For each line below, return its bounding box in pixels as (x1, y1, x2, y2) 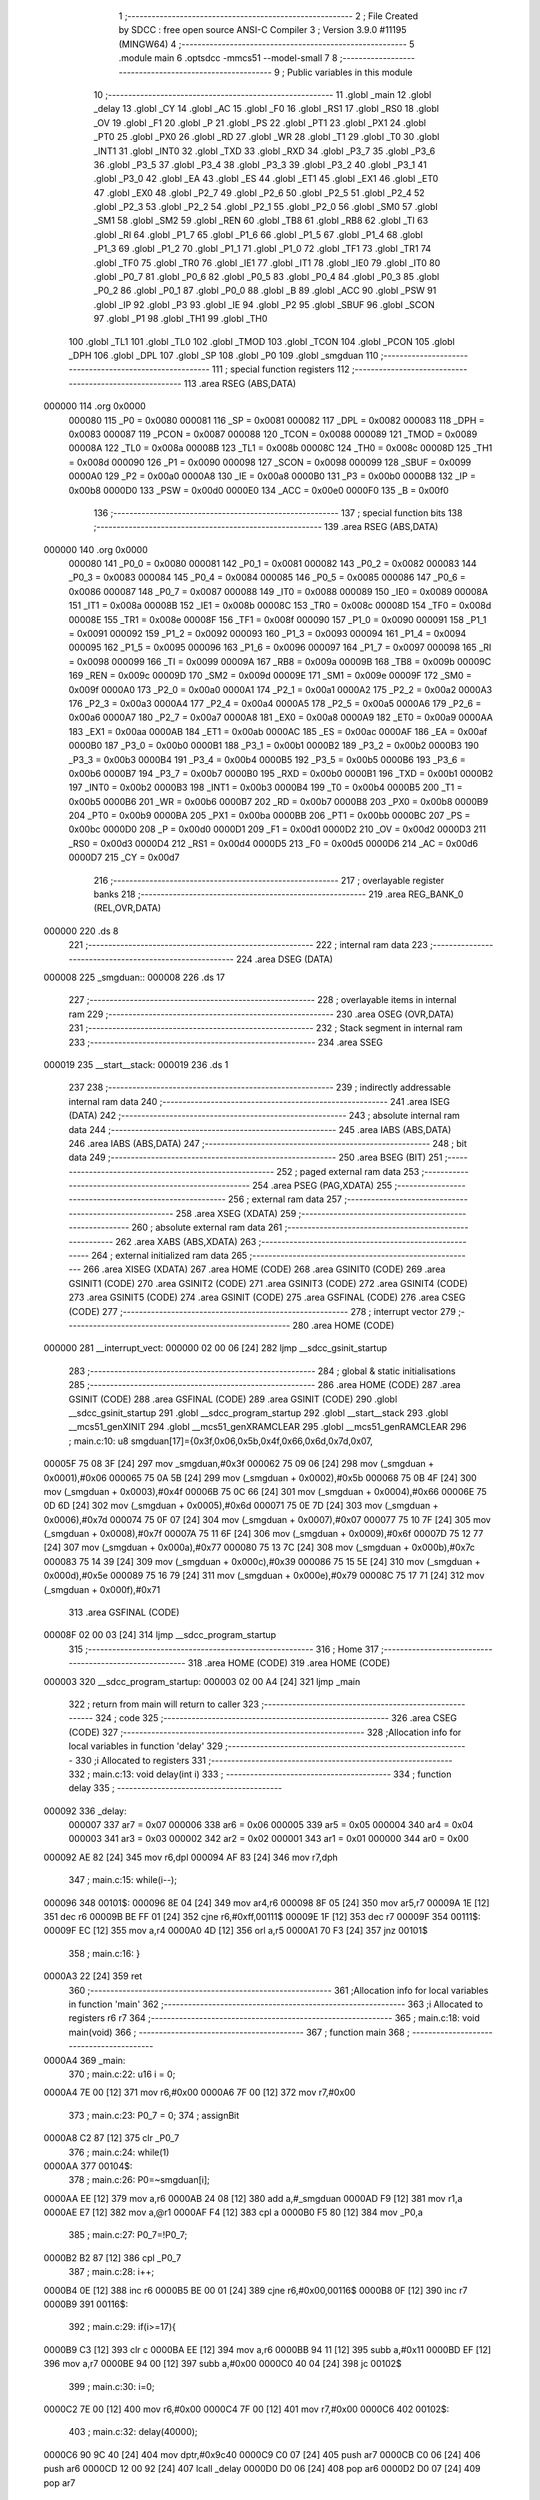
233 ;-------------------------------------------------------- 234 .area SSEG (68, 1036, 384, 1048)
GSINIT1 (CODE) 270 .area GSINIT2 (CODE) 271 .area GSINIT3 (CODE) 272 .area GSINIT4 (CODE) (68, 1277, 469, 1289)
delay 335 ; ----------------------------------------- (68, 1782, 283, 1794)
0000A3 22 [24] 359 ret (43, 1970, 143, 1982)
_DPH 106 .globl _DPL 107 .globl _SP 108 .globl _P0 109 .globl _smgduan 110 (68, 349, 379, 361)
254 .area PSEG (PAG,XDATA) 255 (251, 1180, 393, 1192)
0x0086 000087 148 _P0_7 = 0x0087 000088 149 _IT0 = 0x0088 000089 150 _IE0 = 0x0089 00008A (68, 585, 489, 597)
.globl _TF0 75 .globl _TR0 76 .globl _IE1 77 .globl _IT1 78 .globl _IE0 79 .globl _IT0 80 (93, 256, 441, 269)
